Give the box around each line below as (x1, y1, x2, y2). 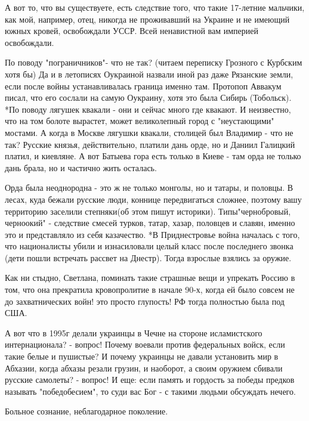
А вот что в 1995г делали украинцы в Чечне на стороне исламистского (5, 326, 262, 339)
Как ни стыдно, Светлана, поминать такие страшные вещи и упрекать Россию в (5, 271, 295, 284)
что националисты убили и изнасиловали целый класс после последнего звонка (5, 240, 293, 252)
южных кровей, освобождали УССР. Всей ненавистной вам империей (5, 24, 258, 37)
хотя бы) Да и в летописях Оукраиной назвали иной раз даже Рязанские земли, (5, 67, 293, 80)
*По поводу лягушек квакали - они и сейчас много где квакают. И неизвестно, (5, 103, 291, 115)
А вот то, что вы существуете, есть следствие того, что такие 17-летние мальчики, (5, 1, 305, 13)
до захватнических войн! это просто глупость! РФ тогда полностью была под (5, 295, 285, 307)
